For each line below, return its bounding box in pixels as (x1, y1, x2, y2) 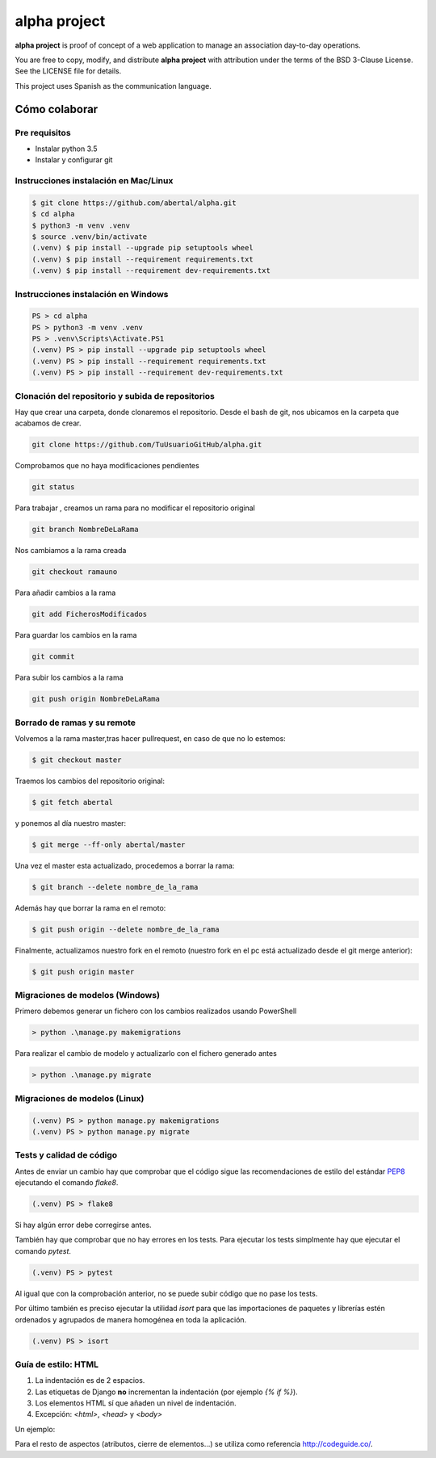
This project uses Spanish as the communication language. (15, 81, 212, 90)
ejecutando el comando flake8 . (15, 1178, 119, 1188)
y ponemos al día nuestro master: (15, 818, 127, 827)
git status (31, 483, 75, 492)
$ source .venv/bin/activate (31, 232, 148, 241)
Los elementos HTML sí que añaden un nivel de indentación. (35, 1398, 237, 1408)
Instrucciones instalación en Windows (15, 288, 169, 300)
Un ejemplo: (15, 1424, 56, 1434)
